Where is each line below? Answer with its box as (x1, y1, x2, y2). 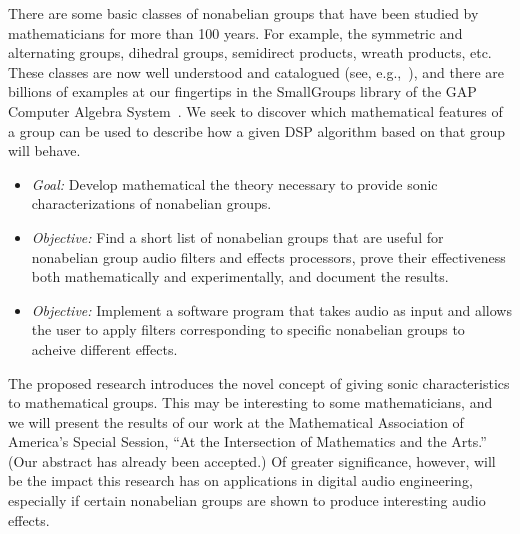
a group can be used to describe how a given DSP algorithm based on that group (8, 120, 506, 141)
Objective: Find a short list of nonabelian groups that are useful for (31, 226, 444, 247)
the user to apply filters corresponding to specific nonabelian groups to (31, 319, 465, 340)
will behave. (8, 140, 81, 161)
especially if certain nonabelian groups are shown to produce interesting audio (8, 490, 486, 511)
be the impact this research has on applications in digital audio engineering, (8, 470, 473, 491)
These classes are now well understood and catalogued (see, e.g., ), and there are (8, 61, 505, 82)
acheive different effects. (31, 338, 178, 359)
